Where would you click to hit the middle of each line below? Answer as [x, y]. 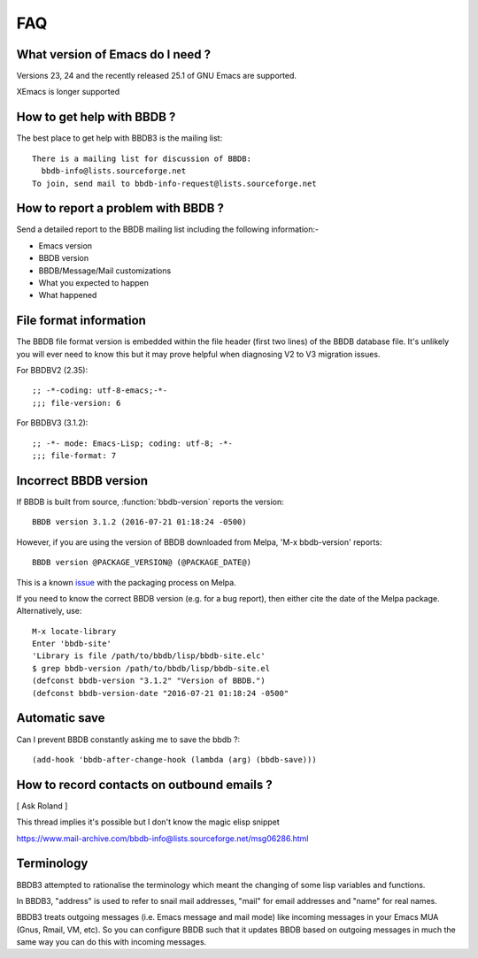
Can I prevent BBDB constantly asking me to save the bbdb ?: [128, 740]
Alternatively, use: [49, 611]
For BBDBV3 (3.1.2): [52, 423]
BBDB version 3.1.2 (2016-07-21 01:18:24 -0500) [139, 522]
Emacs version [66, 245]
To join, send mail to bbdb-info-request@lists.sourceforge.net [175, 183]
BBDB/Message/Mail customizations [105, 271]
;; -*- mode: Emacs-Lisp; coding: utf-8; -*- [133, 443]
